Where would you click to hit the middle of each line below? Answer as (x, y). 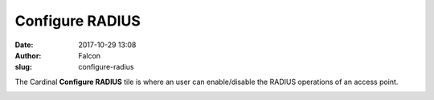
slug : (23, 67)
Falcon (89, 55)
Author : (28, 55)
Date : (24, 45)
